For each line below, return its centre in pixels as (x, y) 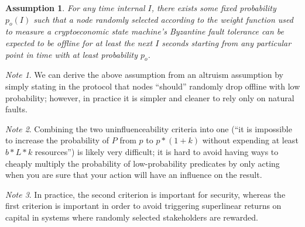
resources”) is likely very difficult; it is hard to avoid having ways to (157, 151)
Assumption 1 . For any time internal (75, 8)
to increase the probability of (57, 140)
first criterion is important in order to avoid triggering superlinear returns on (143, 206)
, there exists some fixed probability (214, 8)
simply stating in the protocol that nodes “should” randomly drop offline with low (153, 86)
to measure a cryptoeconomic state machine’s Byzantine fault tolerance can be (145, 31)
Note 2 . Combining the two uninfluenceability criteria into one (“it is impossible (149, 128)
